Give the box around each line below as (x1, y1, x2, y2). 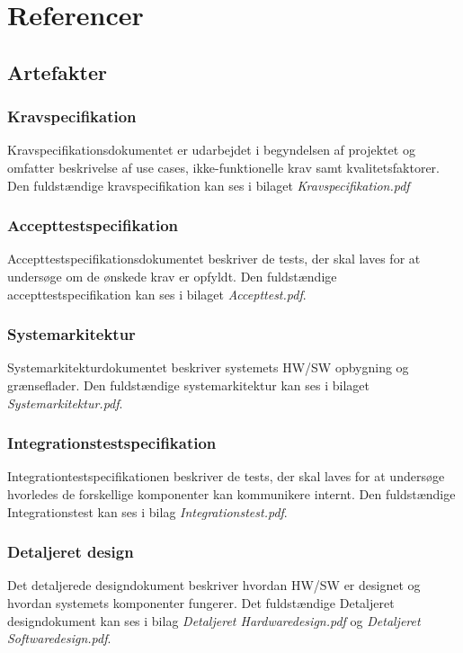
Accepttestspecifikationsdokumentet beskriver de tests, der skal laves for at (7, 249, 421, 268)
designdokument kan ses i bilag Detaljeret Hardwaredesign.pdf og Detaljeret (7, 611, 421, 630)
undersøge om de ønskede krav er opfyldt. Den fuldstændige (7, 266, 337, 285)
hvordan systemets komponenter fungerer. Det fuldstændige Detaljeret (7, 593, 395, 612)
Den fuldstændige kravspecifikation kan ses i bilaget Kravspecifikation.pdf (7, 175, 410, 194)
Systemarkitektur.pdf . (7, 393, 123, 412)
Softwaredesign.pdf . (7, 629, 111, 648)
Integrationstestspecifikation (7, 432, 217, 454)
